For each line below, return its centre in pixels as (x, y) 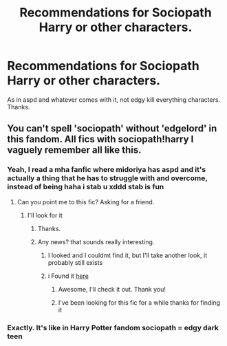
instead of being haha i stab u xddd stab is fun (86, 187)
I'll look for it (45, 215)
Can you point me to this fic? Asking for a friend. (86, 202)
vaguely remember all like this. (75, 150)
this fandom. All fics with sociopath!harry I (100, 139)
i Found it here (68, 276)
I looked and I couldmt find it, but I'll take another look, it (128, 255)
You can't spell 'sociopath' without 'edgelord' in (112, 129)
